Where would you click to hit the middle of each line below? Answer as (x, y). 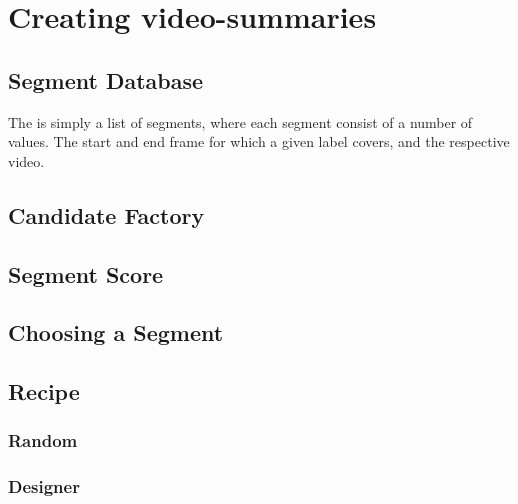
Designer (44, 486)
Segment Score (86, 273)
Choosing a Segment (116, 332)
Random (43, 440)
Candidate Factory (106, 214)
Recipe (44, 391)
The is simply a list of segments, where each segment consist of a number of (240, 121)
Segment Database (106, 79)
